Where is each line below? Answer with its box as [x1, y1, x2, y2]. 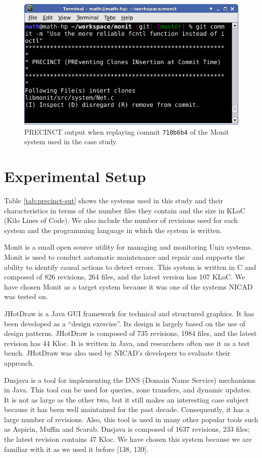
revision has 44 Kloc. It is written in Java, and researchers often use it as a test [4, 337, 250, 348]
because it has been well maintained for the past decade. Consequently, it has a [4, 404, 250, 415]
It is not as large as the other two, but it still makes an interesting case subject [4, 394, 249, 405]
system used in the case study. [24, 136, 118, 147]
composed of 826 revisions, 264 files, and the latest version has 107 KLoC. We [4, 271, 245, 282]
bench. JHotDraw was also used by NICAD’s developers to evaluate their [4, 348, 231, 358]
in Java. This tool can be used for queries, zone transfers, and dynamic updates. [4, 384, 252, 395]
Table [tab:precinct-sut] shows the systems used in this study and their [4, 195, 223, 205]
